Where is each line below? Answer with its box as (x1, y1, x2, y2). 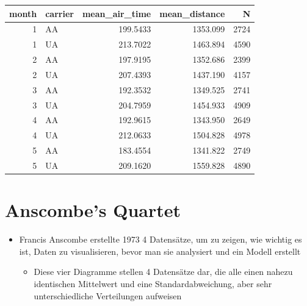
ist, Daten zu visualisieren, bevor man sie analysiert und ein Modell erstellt (19, 244, 301, 257)
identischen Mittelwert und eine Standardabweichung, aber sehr (34, 277, 272, 290)
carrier (45, 7, 74, 20)
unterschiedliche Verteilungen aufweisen (34, 289, 182, 302)
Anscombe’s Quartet (5, 197, 181, 222)
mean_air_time (82, 7, 151, 20)
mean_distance (159, 7, 225, 20)
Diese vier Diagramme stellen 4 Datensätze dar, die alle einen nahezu (34, 265, 293, 278)
